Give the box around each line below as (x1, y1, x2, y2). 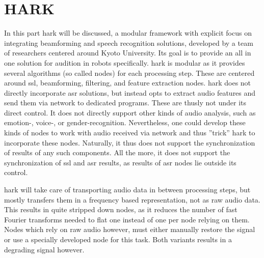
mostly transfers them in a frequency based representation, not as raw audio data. (4, 194, 260, 205)
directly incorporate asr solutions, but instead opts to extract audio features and (4, 87, 256, 98)
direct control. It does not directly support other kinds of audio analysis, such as (4, 107, 256, 118)
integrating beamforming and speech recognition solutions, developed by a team (4, 37, 253, 48)
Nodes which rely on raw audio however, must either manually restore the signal (4, 224, 255, 235)
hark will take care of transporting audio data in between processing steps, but (4, 184, 251, 195)
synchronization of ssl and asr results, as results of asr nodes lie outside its (4, 157, 236, 167)
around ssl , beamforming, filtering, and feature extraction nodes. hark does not (4, 77, 251, 88)
